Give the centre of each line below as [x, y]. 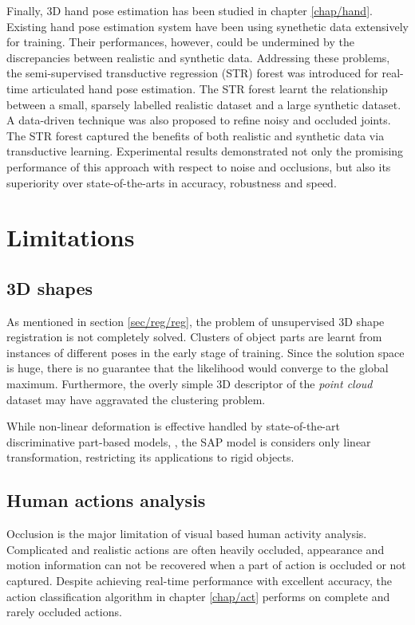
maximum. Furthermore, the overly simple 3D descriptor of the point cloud [190, 384]
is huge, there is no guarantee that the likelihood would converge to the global [198, 368]
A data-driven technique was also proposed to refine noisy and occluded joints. [199, 120]
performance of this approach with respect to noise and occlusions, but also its [199, 166]
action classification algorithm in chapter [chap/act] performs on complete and [198, 596]
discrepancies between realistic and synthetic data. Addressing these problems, [198, 57]
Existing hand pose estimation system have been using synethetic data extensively [208, 26]
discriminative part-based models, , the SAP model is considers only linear [189, 441]
